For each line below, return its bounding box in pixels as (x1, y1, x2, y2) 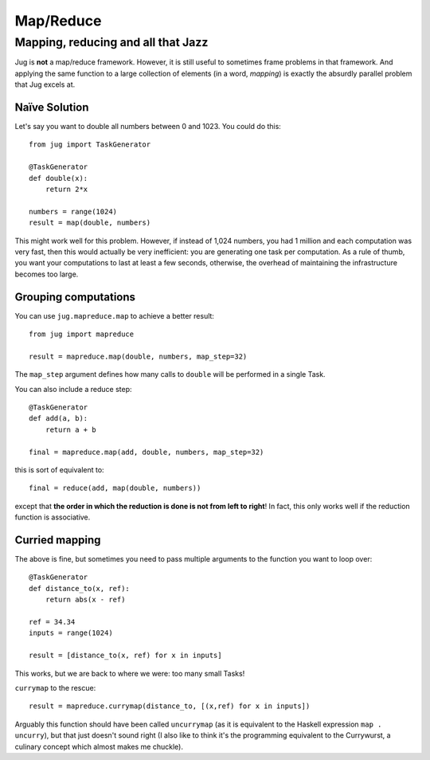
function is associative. (14, 512, 91, 522)
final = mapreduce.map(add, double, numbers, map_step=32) (29, 447, 264, 456)
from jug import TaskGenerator (29, 140, 151, 149)
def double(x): (29, 174, 88, 182)
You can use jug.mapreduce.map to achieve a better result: (14, 311, 215, 320)
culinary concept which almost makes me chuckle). (14, 742, 183, 751)
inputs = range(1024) (29, 629, 113, 637)
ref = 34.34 (29, 617, 76, 626)
